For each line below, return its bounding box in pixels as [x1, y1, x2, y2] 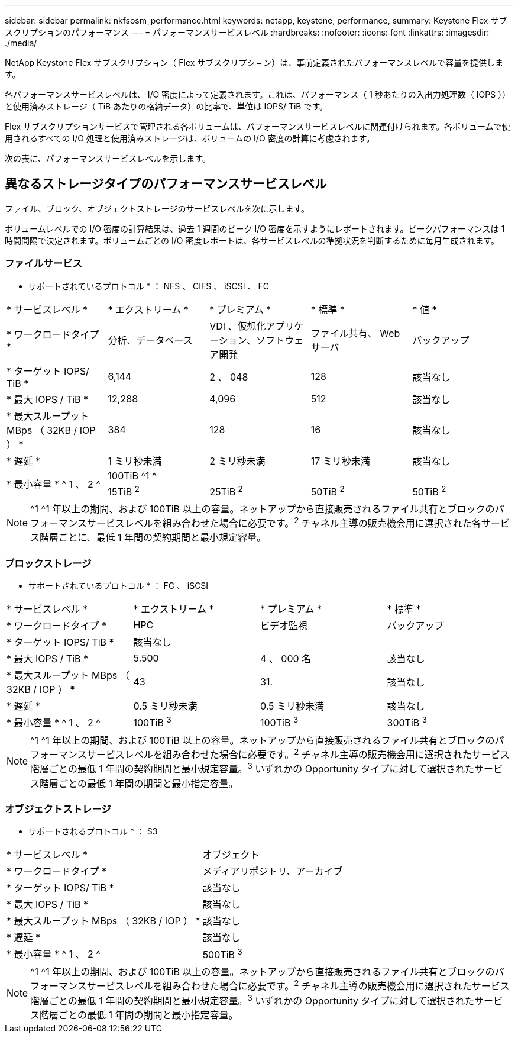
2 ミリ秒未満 [209, 454, 266, 467]
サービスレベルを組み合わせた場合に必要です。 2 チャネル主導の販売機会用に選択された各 [86, 515, 481, 530]
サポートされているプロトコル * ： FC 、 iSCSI [28, 581, 209, 591]
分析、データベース [108, 334, 193, 346]
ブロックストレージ [5, 557, 92, 569]
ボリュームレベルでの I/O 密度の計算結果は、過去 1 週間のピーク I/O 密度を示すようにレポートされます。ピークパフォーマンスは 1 [5, 223, 505, 234]
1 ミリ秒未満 [108, 454, 162, 467]
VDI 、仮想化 [209, 320, 266, 332]
